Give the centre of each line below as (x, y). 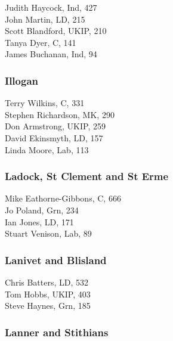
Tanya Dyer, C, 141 (41, 42)
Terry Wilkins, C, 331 (45, 103)
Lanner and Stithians (57, 332)
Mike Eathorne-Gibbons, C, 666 (63, 198)
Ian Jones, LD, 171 (39, 221)
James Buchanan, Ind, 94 (51, 54)
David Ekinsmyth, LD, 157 (54, 137)
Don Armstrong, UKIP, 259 (55, 126)
